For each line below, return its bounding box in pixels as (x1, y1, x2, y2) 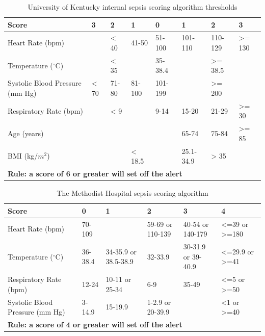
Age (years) (8, 127, 44, 138)
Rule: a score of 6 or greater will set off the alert (8, 168, 182, 179)
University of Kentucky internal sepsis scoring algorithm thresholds (28, 2, 237, 12)
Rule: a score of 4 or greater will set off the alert (8, 319, 182, 329)
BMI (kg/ (8, 150, 38, 161)
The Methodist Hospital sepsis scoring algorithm (57, 188, 208, 198)
